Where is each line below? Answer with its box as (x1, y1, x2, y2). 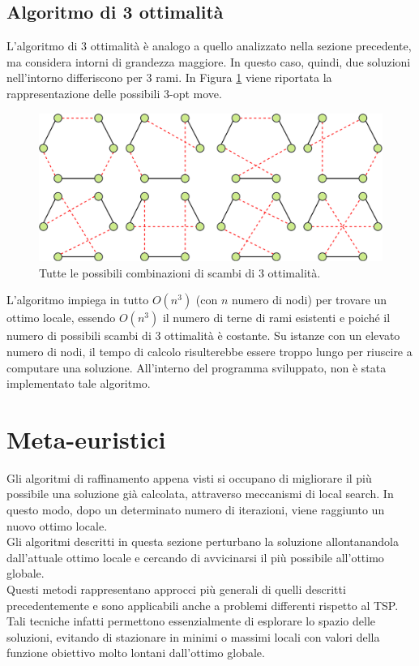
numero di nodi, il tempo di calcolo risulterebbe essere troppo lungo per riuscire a (6, 342, 413, 359)
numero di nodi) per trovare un (232, 291, 387, 308)
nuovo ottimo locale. (6, 517, 108, 534)
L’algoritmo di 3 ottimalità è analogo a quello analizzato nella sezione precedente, (6, 37, 412, 54)
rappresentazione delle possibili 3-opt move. (6, 84, 222, 101)
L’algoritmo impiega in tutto (6, 291, 149, 308)
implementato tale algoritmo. (6, 375, 151, 392)
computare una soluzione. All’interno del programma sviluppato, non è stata (6, 359, 387, 376)
